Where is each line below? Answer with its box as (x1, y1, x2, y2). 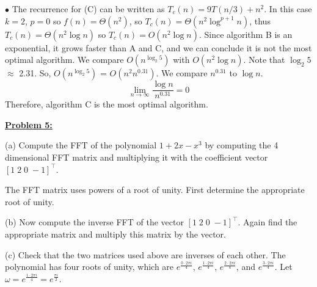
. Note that (243, 53, 285, 66)
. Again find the (238, 216, 297, 228)
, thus (249, 14, 271, 27)
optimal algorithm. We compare (5, 53, 124, 66)
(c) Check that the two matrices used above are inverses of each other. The (5, 248, 286, 261)
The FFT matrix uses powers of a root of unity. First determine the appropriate (5, 183, 305, 196)
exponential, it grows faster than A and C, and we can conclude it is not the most (5, 41, 312, 54)
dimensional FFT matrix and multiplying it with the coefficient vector (5, 151, 268, 164)
